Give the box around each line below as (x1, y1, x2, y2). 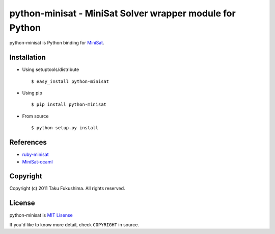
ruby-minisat (22, 151, 49, 158)
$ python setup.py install (31, 125, 99, 131)
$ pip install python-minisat (31, 102, 107, 107)
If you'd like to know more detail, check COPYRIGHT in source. (9, 221, 140, 227)
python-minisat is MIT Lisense (9, 212, 73, 218)
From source (22, 113, 49, 119)
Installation (9, 53, 46, 62)
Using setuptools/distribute (22, 66, 79, 73)
